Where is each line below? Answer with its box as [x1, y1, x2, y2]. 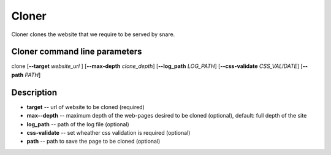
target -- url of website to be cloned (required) [26, 103, 145, 110]
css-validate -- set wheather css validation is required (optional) [26, 129, 191, 136]
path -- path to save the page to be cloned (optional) [26, 138, 161, 145]
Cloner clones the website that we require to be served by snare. [11, 31, 175, 38]
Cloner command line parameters [11, 47, 142, 57]
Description [11, 87, 58, 97]
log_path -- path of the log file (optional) [26, 120, 130, 128]
